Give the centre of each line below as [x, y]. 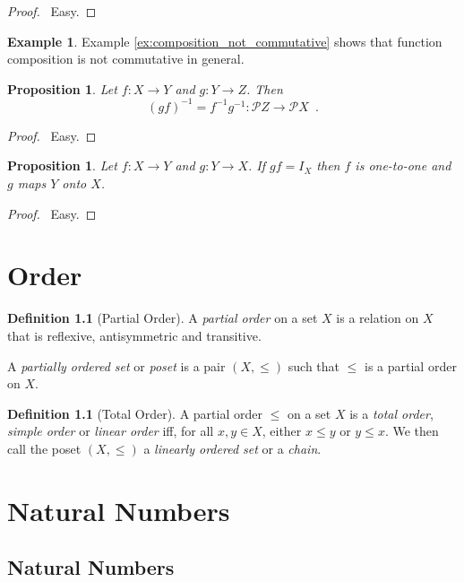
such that [314, 365]
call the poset [44, 448]
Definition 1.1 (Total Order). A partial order [135, 413]
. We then [412, 431]
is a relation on [378, 318]
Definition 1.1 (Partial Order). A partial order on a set [163, 318]
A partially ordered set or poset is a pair [116, 365]
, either [282, 431]
